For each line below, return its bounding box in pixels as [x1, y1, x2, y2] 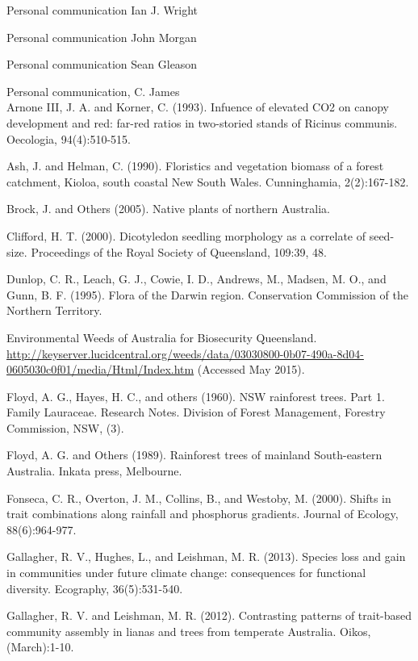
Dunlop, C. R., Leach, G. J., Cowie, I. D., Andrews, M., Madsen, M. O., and [6, 270, 387, 287]
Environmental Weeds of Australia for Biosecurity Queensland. [6, 328, 317, 345]
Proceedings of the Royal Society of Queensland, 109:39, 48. [31, 243, 327, 260]
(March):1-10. [6, 638, 74, 655]
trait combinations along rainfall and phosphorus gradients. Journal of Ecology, [6, 505, 399, 522]
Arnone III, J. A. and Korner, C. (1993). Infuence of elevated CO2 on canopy [6, 98, 389, 115]
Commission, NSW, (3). [6, 419, 124, 436]
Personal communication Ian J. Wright [6, 2, 199, 18]
